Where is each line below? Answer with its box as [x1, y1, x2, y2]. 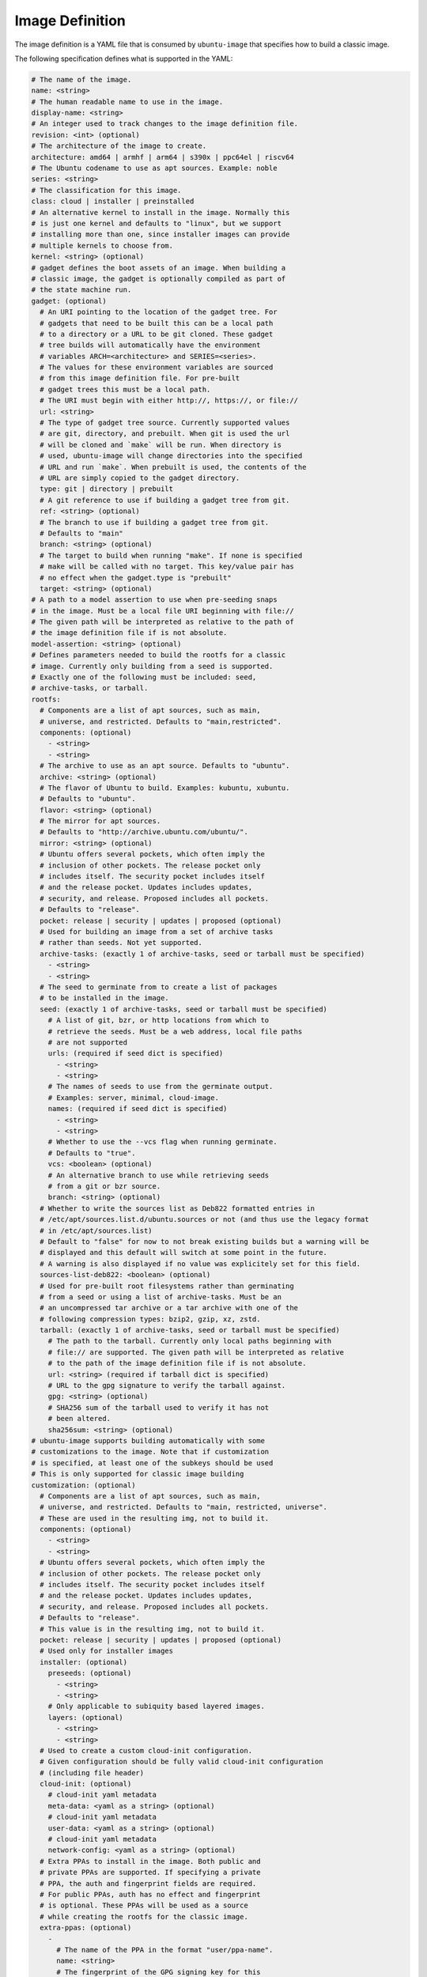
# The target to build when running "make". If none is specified [40, 550, 303, 560]
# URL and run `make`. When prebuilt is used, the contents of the [40, 463, 307, 471]
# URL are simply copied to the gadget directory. [40, 473, 240, 482]
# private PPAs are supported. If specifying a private [40, 1868, 261, 1877]
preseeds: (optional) [47, 1669, 132, 1678]
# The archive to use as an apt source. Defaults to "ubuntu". [40, 762, 290, 770]
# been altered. [47, 1414, 111, 1423]
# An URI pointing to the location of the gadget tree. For [40, 308, 278, 316]
